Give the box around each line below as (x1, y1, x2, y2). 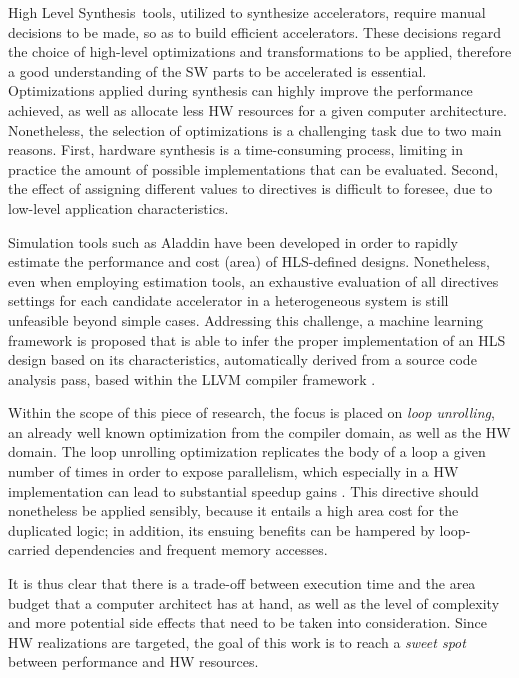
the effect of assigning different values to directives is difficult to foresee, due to (8, 178, 493, 199)
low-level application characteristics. (8, 197, 229, 218)
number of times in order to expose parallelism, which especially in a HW (8, 461, 459, 482)
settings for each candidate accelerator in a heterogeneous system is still (8, 290, 449, 311)
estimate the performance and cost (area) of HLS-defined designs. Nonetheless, (8, 251, 490, 272)
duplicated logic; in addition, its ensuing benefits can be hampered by (8, 519, 435, 540)
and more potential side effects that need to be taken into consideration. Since (8, 612, 488, 633)
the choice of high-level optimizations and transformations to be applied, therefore (8, 41, 512, 62)
